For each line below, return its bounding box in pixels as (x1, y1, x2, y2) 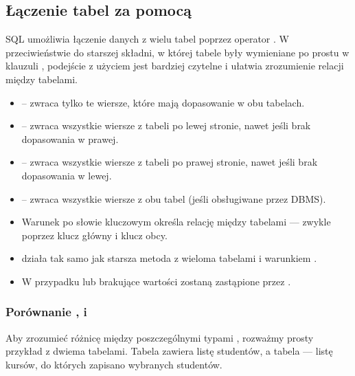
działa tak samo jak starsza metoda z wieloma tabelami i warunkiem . (21, 251, 317, 265)
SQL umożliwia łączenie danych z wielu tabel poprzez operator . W (5, 32, 289, 46)
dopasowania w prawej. (21, 131, 119, 146)
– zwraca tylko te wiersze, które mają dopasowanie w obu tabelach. (21, 95, 305, 109)
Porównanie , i (5, 303, 87, 320)
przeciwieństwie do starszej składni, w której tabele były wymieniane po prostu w (5, 45, 350, 59)
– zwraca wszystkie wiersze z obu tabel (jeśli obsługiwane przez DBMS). (21, 191, 326, 206)
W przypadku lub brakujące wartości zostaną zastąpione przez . (21, 274, 291, 288)
